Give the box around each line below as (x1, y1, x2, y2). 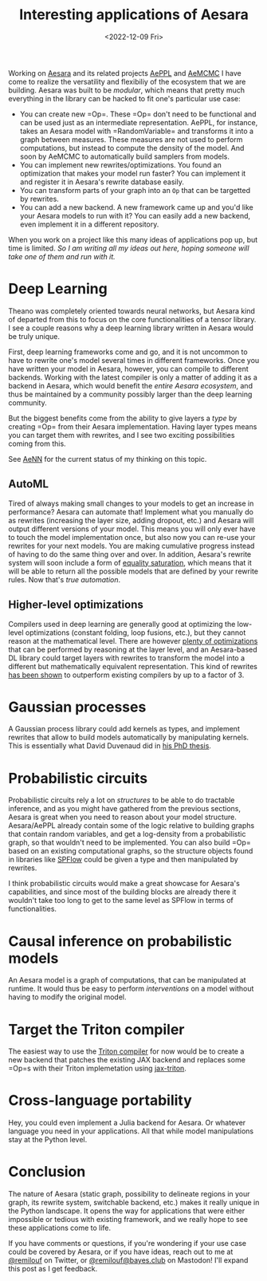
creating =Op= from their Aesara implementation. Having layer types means (8, 421, 257, 432)
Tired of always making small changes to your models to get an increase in (8, 499, 254, 508)
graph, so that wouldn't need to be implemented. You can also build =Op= (8, 838, 251, 847)
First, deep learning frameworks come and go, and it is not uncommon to (8, 347, 249, 357)
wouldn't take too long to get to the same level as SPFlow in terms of (8, 896, 234, 905)
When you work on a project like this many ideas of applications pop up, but (8, 235, 258, 244)
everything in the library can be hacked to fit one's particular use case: (8, 93, 241, 103)
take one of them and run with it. (8, 251, 116, 261)
